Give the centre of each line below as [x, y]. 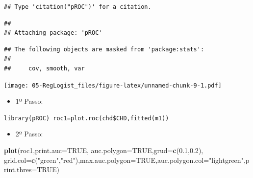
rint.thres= [21, 169]
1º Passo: [29, 101]
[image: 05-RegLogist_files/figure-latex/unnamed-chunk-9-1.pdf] [113, 85]
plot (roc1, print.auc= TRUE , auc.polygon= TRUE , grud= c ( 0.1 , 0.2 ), [104, 150]
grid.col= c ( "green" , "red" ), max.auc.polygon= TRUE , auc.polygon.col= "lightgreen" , [125, 160]
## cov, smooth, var [44, 68]
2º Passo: [29, 134]
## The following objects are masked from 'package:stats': [104, 49]
